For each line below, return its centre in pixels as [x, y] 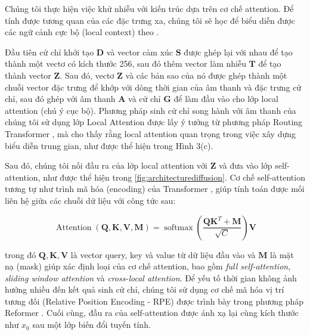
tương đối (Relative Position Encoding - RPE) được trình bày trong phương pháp [154, 301]
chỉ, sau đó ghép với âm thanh [60, 99]
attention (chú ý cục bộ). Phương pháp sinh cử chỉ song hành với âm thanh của [151, 110]
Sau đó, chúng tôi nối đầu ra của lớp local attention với [106, 165]
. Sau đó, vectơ [87, 75]
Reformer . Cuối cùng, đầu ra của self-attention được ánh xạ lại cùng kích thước [152, 313]
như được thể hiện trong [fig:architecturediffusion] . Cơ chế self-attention [174, 177]
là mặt [282, 254]
